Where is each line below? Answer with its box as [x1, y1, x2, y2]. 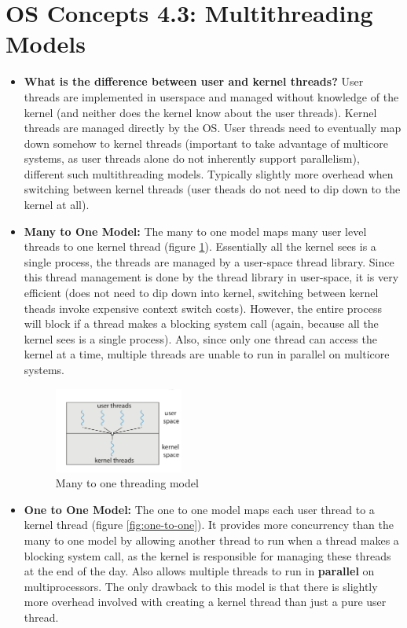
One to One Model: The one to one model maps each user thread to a [24, 501, 375, 517]
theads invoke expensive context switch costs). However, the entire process [24, 299, 382, 316]
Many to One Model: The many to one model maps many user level [24, 222, 367, 239]
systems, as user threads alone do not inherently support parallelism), [24, 150, 360, 167]
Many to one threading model [55, 475, 199, 491]
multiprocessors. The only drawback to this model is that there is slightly [24, 578, 378, 594]
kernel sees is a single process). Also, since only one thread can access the [24, 330, 377, 347]
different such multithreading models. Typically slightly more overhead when [24, 165, 394, 182]
